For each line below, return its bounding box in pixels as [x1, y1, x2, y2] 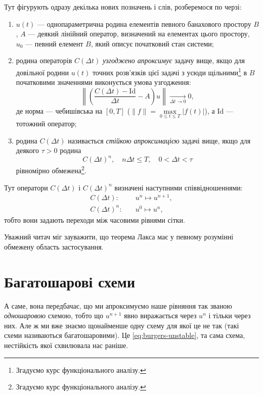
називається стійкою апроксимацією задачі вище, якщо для [68, 135, 251, 145]
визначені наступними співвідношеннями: [114, 182, 243, 192]
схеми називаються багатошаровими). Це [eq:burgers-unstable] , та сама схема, [4, 330, 245, 340]
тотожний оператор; [16, 118, 77, 129]
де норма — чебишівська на [16, 105, 103, 116]
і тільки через [208, 310, 251, 321]
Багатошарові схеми [4, 271, 136, 291]
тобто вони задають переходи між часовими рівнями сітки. [4, 214, 185, 225]
